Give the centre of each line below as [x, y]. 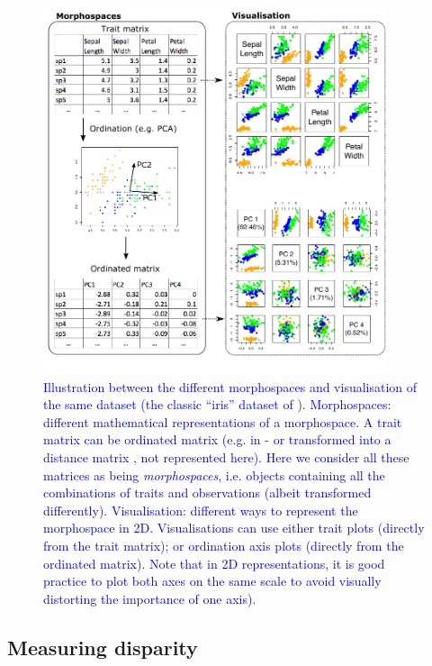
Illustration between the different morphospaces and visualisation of [230, 386]
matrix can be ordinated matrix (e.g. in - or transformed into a [217, 439]
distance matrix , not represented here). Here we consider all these [226, 456]
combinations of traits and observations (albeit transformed [207, 493]
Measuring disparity [103, 647]
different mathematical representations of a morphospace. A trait [223, 421]
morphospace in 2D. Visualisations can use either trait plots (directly [234, 528]
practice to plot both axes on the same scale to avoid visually [212, 581]
